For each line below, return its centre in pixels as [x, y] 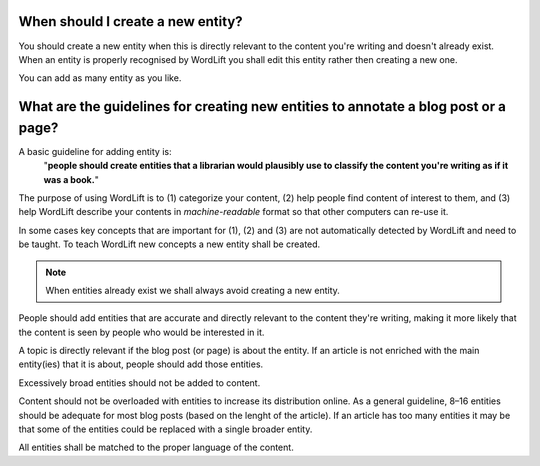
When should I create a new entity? [131, 21]
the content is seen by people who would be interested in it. [141, 332]
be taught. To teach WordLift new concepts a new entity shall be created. [169, 244]
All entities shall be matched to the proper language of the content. [156, 447]
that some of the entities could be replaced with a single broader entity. [165, 429]
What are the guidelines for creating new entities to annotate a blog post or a [262, 106]
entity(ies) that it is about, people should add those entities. [141, 364]
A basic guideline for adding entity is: [95, 151]
